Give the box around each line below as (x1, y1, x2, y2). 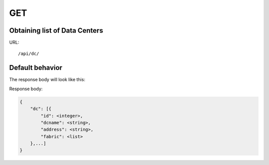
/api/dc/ (18, 51, 39, 56)
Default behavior (9, 63, 62, 72)
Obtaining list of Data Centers (9, 26, 103, 35)
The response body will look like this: (9, 77, 86, 83)
